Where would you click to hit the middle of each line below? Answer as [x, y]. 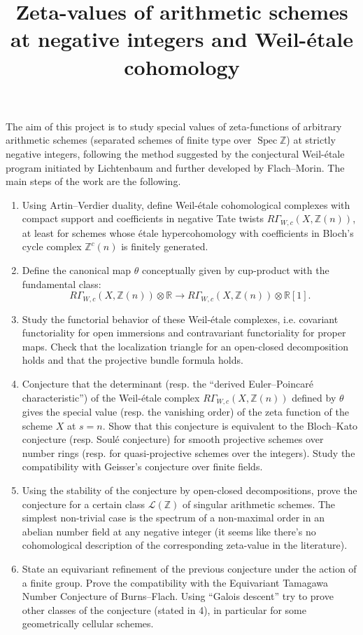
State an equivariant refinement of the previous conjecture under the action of [189, 568]
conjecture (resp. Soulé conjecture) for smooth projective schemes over [173, 439]
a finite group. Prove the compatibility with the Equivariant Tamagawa [175, 582]
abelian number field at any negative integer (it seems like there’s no [169, 531]
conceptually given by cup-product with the [236, 269]
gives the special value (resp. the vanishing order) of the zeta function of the [185, 412]
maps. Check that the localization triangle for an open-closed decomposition [185, 346]
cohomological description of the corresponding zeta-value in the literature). [185, 545]
